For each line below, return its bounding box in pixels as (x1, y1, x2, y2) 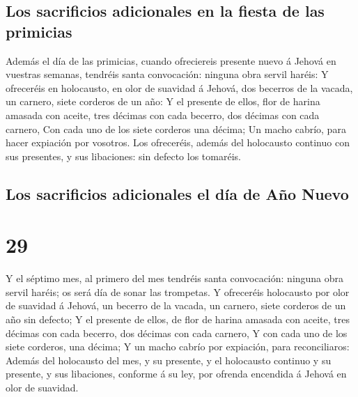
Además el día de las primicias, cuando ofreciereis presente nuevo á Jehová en (6, 53, 336, 68)
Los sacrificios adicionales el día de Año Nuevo (6, 182, 349, 204)
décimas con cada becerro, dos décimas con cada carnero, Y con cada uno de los (6, 325, 348, 340)
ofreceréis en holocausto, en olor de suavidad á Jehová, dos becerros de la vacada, (6, 80, 353, 95)
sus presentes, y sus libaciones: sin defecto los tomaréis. (6, 148, 241, 163)
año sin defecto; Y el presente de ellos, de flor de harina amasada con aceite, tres (6, 312, 350, 327)
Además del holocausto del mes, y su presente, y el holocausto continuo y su (6, 352, 332, 367)
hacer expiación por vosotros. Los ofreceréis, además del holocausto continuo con (6, 135, 350, 150)
